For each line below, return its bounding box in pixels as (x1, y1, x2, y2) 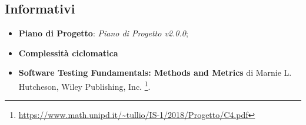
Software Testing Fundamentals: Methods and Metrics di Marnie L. (18, 66, 292, 79)
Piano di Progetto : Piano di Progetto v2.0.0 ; (18, 27, 188, 39)
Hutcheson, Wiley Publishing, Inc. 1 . (18, 78, 151, 92)
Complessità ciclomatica (18, 46, 118, 59)
